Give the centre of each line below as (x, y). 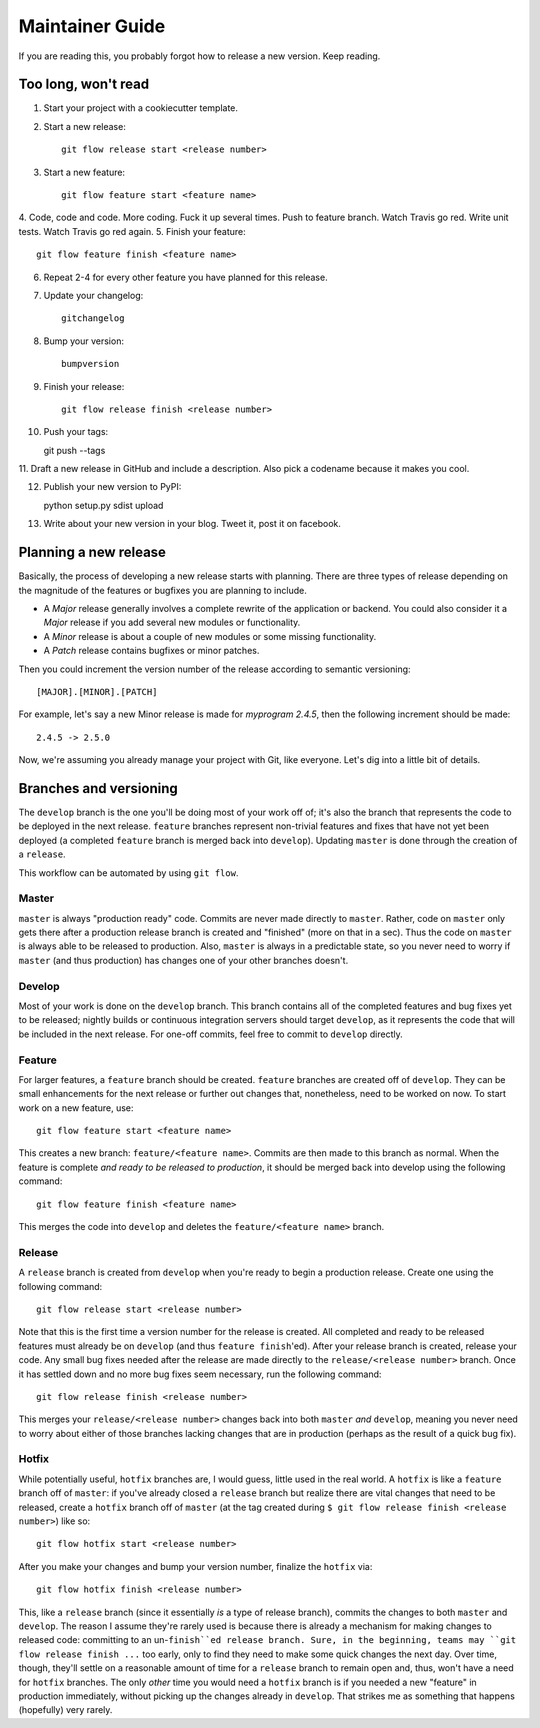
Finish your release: (84, 386)
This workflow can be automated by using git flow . (128, 872)
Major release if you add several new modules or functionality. (172, 622)
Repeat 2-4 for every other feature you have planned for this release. (186, 277)
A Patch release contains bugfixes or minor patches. (151, 651)
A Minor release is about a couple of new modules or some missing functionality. (210, 636)
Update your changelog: (93, 295)
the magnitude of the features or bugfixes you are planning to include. (162, 590)
